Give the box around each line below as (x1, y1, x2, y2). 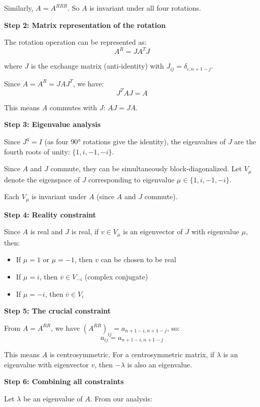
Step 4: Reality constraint (4, 209, 96, 220)
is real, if (71, 226, 99, 237)
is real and (30, 226, 63, 237)
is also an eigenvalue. (127, 359, 192, 369)
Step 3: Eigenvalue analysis (4, 119, 101, 130)
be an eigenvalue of (23, 393, 83, 403)
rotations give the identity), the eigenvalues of (83, 136, 226, 147)
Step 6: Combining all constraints (4, 376, 124, 387)
